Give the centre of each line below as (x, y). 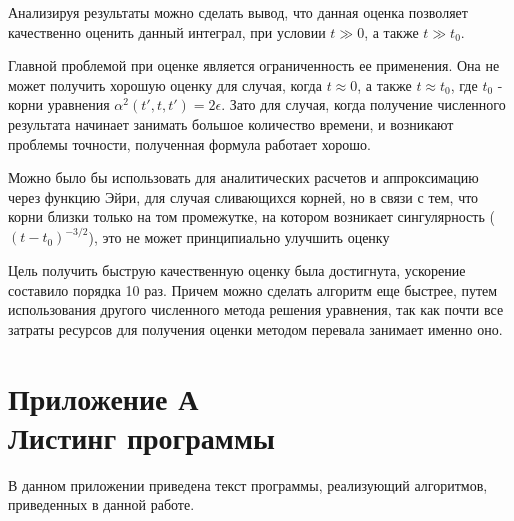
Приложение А (103, 397)
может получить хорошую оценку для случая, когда (165, 84)
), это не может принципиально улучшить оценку (239, 236)
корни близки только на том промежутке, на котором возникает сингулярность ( (251, 216)
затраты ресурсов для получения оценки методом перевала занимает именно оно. (255, 328)
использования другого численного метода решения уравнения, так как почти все (256, 309)
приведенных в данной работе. (101, 504)
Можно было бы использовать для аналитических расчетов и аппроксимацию (243, 177)
